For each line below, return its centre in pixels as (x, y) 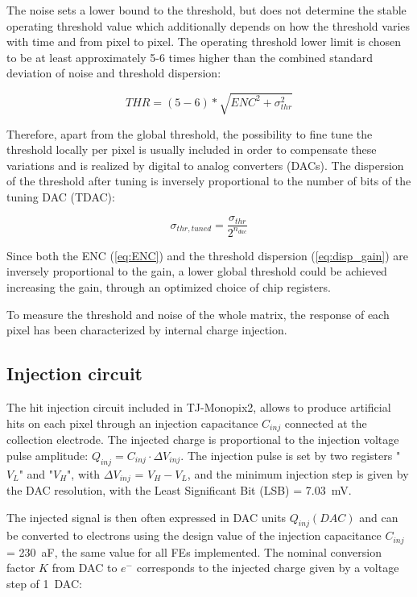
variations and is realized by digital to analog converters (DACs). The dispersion (205, 165)
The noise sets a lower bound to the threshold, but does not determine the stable (206, 10)
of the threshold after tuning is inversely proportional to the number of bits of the (209, 181)
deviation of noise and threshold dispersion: (114, 73)
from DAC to (85, 568)
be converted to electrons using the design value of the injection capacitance (194, 535)
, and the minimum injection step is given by (298, 473)
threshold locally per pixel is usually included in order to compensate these (192, 149)
